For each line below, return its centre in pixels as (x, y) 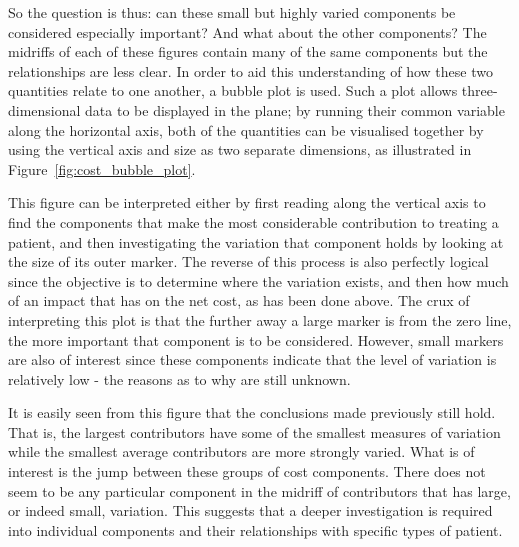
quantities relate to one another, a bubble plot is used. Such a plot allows (233, 90)
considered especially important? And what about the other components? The (247, 31)
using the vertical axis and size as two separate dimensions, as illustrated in (240, 149)
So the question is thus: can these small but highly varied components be (232, 12)
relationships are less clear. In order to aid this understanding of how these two (250, 70)
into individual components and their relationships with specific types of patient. (255, 529)
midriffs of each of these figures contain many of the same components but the (248, 51)
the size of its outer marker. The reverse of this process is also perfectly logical (248, 261)
